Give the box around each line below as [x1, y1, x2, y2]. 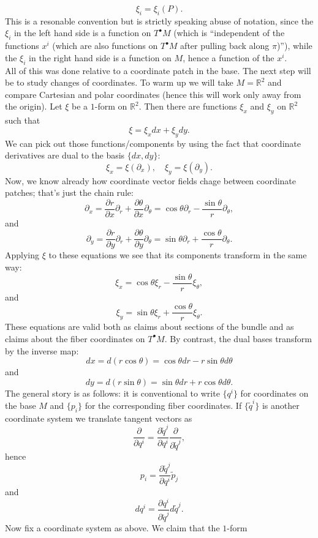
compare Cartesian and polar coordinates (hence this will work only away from [5, 88, 301, 100]
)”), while [276, 39, 312, 52]
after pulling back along [180, 39, 270, 52]
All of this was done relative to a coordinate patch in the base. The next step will [5, 64, 311, 77]
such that [5, 114, 40, 127]
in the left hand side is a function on [13, 26, 151, 39]
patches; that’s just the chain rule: [5, 186, 134, 199]
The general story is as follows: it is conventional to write [5, 386, 220, 399]
